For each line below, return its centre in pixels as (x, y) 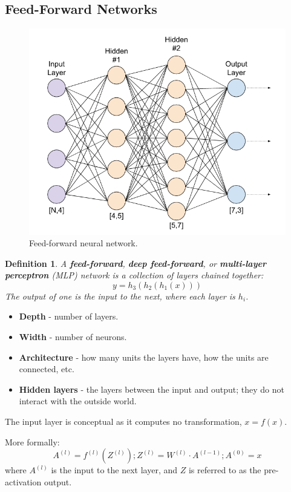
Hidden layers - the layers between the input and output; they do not (152, 389)
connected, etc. (47, 369)
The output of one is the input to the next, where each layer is (120, 296)
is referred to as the (225, 470)
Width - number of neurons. (73, 337)
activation (23, 481)
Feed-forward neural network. (83, 243)
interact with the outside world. (78, 401)
